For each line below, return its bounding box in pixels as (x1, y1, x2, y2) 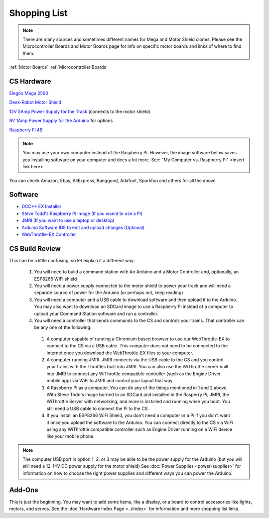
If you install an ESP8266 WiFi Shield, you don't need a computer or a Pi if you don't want (46, 413, 230, 418)
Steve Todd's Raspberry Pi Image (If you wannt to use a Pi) (21, 210, 143, 216)
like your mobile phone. (46, 433, 95, 439)
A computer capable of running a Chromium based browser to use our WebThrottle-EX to (46, 336, 230, 342)
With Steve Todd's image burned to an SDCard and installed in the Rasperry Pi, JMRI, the (46, 391, 229, 398)
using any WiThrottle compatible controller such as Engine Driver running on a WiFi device (46, 426, 233, 432)
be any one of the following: (34, 324, 92, 330)
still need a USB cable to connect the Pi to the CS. (46, 406, 149, 412)
